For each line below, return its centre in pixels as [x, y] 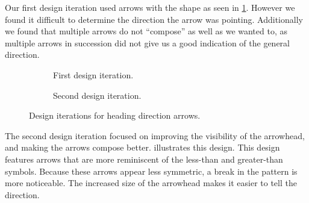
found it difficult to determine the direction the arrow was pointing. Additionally [154, 19]
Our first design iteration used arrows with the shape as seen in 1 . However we [150, 7]
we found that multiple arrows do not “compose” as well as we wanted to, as [146, 31]
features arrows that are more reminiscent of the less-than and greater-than [144, 159]
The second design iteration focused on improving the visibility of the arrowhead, [155, 135]
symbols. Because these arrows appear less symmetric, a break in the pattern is [151, 171]
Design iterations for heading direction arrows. [115, 115]
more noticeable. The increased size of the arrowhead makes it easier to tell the [151, 183]
